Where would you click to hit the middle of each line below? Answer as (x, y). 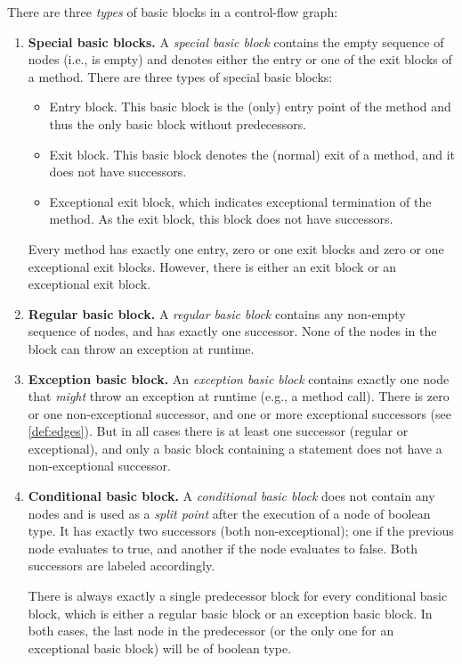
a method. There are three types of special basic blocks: (180, 76)
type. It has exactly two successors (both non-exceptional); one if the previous (241, 531)
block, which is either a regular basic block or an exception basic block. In (230, 613)
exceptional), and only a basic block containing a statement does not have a (235, 448)
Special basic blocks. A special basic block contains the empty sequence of (236, 41)
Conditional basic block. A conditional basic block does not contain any (231, 496)
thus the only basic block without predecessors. (178, 123)
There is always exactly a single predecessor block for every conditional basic (238, 596)
